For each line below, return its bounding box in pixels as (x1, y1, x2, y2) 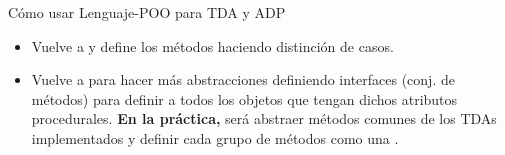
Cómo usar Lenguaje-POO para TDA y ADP (8, 2, 286, 22)
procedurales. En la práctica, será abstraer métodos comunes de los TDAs (31, 108, 497, 129)
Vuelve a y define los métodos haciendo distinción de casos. (31, 35, 394, 56)
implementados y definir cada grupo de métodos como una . (31, 127, 399, 148)
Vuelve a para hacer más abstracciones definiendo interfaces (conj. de (31, 69, 455, 90)
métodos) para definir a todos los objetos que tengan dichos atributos (31, 88, 458, 109)
